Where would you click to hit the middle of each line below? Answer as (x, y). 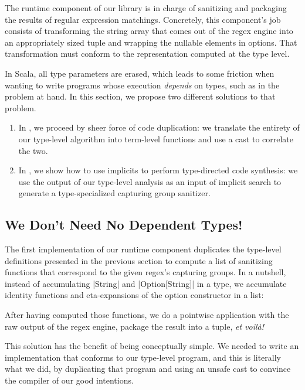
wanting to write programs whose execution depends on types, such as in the (142, 85)
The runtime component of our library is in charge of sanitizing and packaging (146, 8)
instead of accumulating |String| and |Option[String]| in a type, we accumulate (146, 283)
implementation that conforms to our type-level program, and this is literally (143, 357)
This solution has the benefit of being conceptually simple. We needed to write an (152, 346)
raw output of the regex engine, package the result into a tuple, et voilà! (134, 326)
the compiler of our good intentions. (69, 380)
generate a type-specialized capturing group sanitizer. (114, 193)
